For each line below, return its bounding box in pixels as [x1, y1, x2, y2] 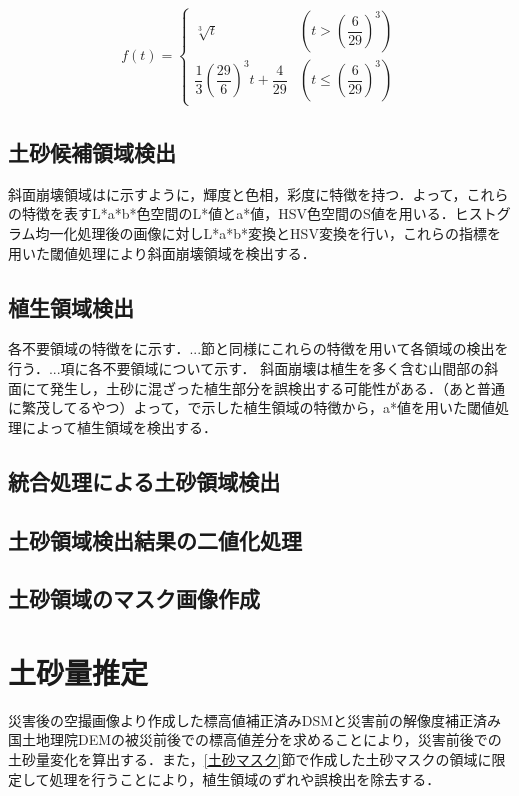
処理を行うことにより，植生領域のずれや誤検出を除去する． [49, 768, 441, 789]
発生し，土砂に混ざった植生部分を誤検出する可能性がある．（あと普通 [49, 377, 505, 398]
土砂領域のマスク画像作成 [8, 583, 260, 614]
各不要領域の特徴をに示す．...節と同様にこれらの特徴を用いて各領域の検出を [8, 338, 509, 359]
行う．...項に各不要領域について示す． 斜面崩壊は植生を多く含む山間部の [8, 357, 485, 378]
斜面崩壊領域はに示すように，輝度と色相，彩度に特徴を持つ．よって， [8, 183, 467, 204]
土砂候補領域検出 [8, 136, 176, 167]
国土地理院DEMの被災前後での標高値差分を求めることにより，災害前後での [8, 729, 502, 750]
